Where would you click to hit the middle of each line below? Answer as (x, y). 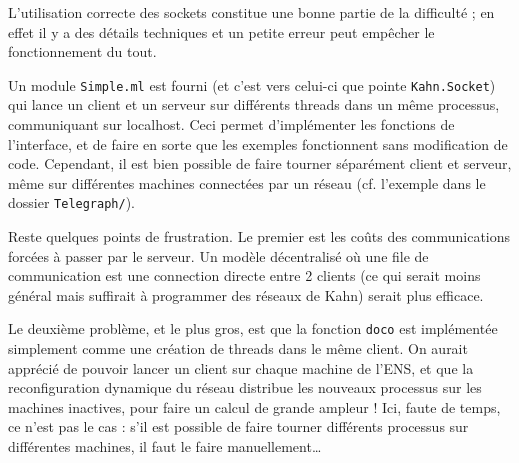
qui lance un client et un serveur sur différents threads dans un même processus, (254, 104)
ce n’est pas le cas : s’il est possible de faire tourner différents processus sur (238, 426)
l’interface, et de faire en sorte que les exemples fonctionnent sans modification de (258, 143)
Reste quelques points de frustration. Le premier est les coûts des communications (259, 236)
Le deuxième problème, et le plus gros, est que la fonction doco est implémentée (253, 328)
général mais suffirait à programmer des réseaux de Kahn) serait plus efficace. (246, 294)
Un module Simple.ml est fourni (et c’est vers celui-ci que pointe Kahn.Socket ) (252, 84)
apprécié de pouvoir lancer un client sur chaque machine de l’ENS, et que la (241, 367)
